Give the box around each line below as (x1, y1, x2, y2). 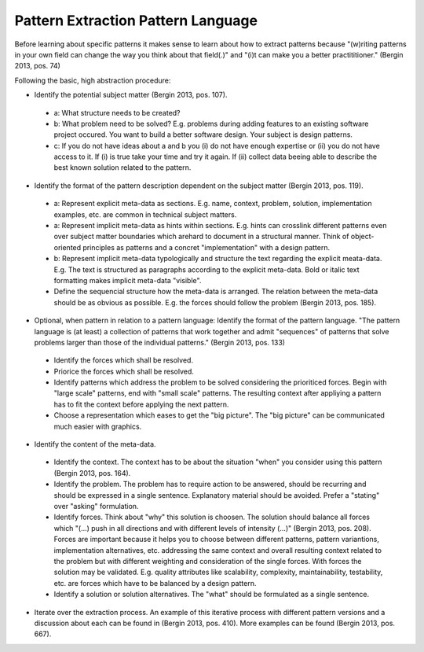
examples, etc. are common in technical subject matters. (53, 209, 237, 219)
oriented (53, 242, 82, 252)
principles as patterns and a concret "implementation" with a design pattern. (82, 242, 330, 252)
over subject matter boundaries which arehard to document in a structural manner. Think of (53, 232, 349, 241)
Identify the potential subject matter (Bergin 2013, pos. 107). (34, 90, 228, 100)
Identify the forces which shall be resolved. (53, 355, 194, 365)
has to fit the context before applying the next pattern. (53, 400, 229, 409)
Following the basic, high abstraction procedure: (14, 76, 171, 85)
